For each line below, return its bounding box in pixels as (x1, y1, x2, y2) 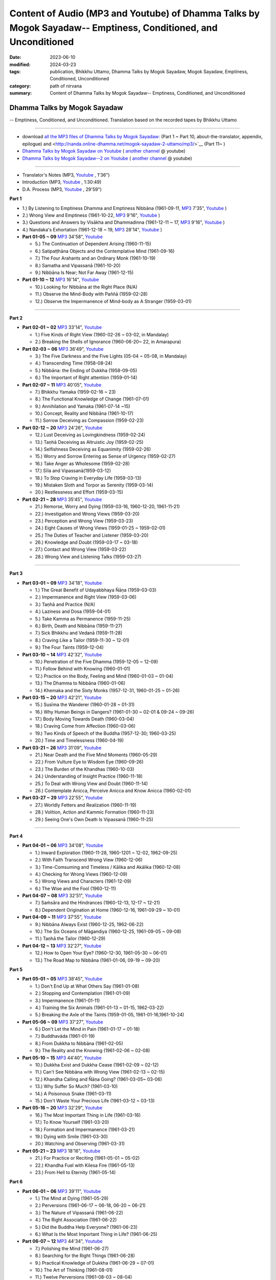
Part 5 (9, 966, 23, 972)
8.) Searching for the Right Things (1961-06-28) (35, 1252, 135, 1259)
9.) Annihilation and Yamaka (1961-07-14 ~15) (35, 403, 130, 409)
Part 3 (9, 570, 23, 577)
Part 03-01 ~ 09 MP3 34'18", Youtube (22, 580, 102, 586)
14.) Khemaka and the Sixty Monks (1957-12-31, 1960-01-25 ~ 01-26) (35, 687, 180, 693)
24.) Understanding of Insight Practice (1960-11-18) (35, 773, 143, 779)
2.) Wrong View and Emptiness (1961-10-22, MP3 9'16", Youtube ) (22, 212, 160, 218)
